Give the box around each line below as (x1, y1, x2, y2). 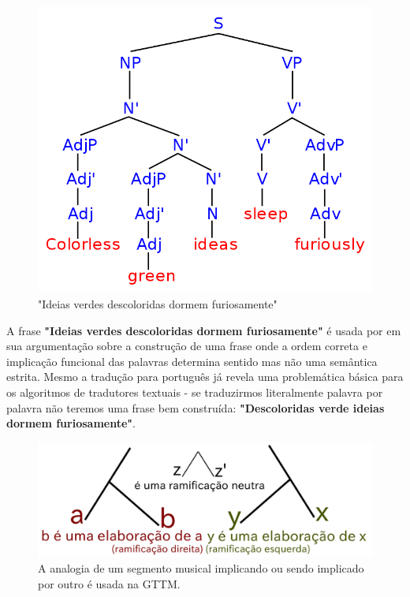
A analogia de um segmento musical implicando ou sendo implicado (38, 560, 364, 576)
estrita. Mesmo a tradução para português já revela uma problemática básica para (6, 368, 404, 385)
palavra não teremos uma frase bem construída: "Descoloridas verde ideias (6, 399, 385, 416)
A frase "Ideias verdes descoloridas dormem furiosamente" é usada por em (6, 322, 401, 338)
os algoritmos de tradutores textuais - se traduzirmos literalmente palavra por (6, 383, 383, 400)
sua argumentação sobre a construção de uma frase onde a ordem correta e (6, 338, 367, 354)
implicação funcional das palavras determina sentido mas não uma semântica (6, 353, 378, 369)
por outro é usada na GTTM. (38, 575, 181, 591)
